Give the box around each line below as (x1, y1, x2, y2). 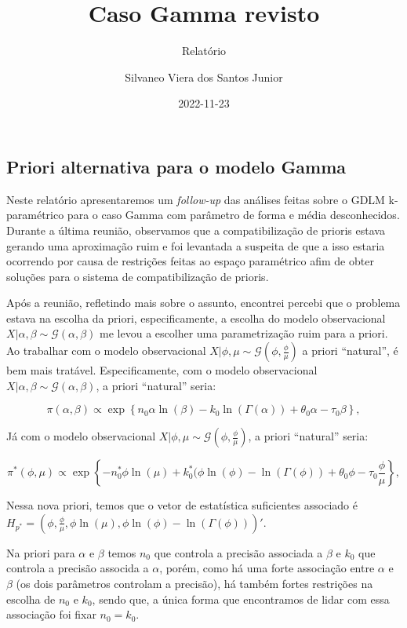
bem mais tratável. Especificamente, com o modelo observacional (6, 362, 318, 378)
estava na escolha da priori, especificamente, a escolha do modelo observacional (6, 309, 386, 326)
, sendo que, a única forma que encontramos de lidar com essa (92, 590, 390, 607)
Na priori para (6, 544, 75, 560)
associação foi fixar (6, 606, 96, 623)
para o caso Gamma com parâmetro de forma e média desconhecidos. (67, 206, 400, 223)
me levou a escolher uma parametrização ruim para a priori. (100, 325, 388, 341)
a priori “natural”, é (302, 342, 398, 359)
